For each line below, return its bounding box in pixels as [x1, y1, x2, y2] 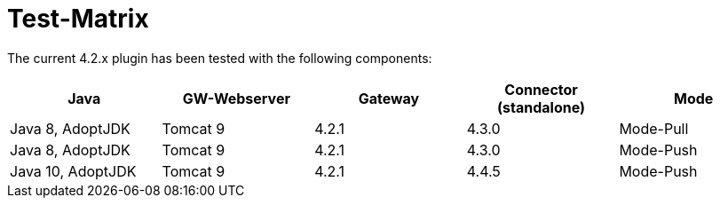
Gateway [358, 89, 420, 107]
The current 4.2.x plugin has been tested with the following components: [7, 50, 432, 66]
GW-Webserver [182, 89, 290, 107]
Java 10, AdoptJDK [10, 162, 137, 180]
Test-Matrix [7, 4, 149, 34]
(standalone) [497, 98, 586, 116]
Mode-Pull [619, 119, 689, 138]
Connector [504, 80, 578, 99]
